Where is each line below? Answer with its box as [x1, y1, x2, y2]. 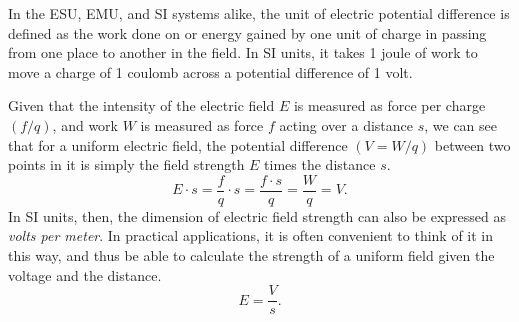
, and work [52, 114, 118, 135]
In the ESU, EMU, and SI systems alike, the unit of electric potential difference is [8, 3, 510, 23]
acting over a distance [279, 114, 413, 135]
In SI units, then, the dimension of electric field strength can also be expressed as [8, 205, 507, 226]
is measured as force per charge [293, 95, 486, 116]
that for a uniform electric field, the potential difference [8, 134, 348, 155]
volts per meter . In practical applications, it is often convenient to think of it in [8, 225, 494, 246]
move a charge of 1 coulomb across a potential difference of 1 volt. [8, 61, 413, 82]
